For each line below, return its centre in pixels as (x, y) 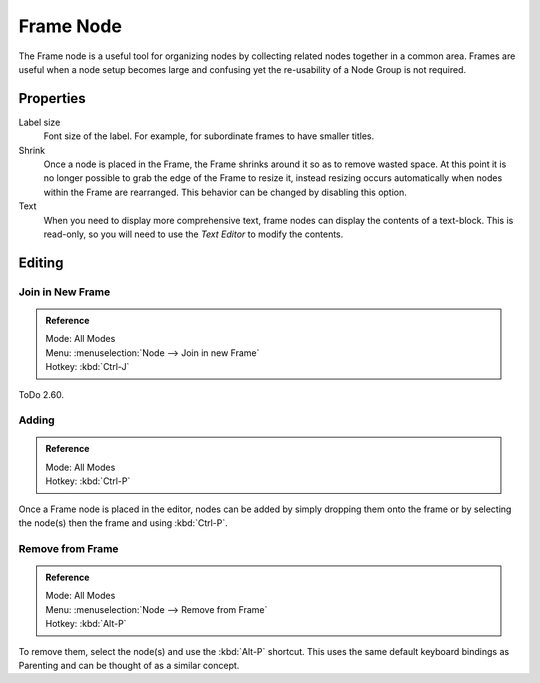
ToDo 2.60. (41, 394)
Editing (41, 262)
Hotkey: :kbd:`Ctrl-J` (87, 367)
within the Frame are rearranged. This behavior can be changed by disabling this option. (225, 192)
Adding (36, 420)
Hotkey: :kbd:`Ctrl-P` (88, 481)
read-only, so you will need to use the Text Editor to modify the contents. (193, 234)
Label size (39, 122)
